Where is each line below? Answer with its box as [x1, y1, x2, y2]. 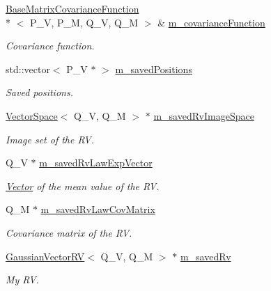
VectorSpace [6, 108, 58, 123]
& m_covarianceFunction [157, 15, 265, 29]
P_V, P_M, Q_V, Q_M [29, 15, 139, 29]
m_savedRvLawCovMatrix [40, 202, 155, 217]
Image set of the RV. [6, 132, 94, 146]
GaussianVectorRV [6, 249, 85, 263]
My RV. [6, 272, 39, 287]
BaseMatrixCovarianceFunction [6, 1, 139, 15]
